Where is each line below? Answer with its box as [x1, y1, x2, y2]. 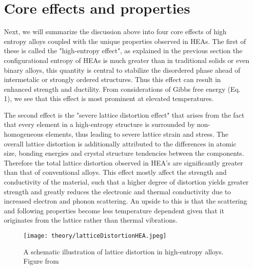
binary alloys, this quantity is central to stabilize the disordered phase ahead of [4, 64, 240, 75]
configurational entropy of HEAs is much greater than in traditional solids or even [4, 55, 250, 65]
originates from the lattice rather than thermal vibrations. [4, 215, 177, 225]
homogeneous [4, 129, 43, 139]
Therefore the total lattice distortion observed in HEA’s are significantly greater [4, 157, 243, 167]
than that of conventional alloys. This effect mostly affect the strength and [4, 167, 227, 177]
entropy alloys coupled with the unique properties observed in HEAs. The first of [4, 36, 246, 46]
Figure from [23, 256, 59, 266]
